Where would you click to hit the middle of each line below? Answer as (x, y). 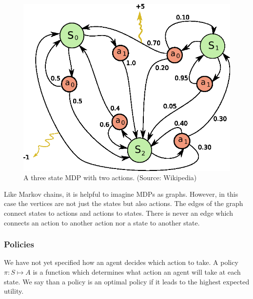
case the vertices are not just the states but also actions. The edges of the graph (124, 203)
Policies (19, 244)
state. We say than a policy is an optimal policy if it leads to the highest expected (127, 281)
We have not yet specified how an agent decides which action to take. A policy (121, 262)
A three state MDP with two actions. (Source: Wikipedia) (110, 178)
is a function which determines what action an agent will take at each (137, 271)
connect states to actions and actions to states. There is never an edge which (118, 213)
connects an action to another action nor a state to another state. (102, 222)
